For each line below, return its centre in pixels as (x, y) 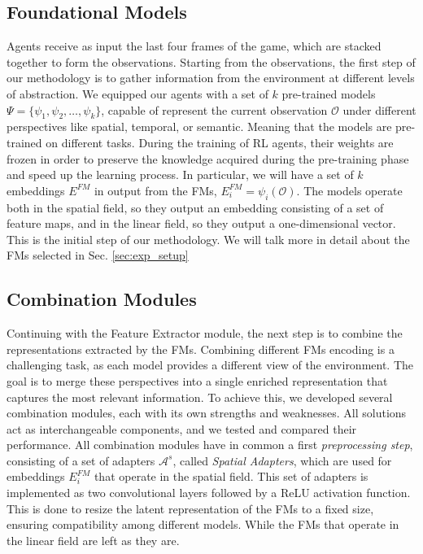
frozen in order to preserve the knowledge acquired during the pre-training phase (208, 158)
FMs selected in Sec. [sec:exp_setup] (98, 255)
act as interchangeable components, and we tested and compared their (182, 428)
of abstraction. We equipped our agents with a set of (137, 93)
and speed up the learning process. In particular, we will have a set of (180, 174)
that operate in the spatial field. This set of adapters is (231, 476)
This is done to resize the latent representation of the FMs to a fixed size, (190, 508)
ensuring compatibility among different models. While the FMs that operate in (203, 524)
